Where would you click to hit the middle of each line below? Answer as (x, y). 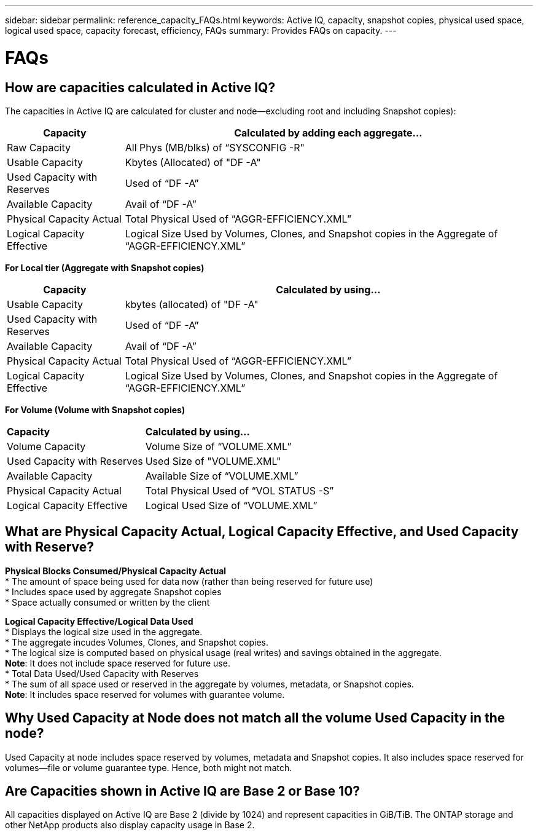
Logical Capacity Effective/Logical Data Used (99, 621)
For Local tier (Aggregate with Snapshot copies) (105, 267)
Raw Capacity (39, 147)
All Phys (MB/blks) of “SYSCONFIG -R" (215, 147)
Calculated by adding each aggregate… (328, 133)
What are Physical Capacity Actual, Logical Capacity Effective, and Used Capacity (262, 532)
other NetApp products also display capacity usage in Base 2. (130, 825)
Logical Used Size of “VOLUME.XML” (231, 505)
